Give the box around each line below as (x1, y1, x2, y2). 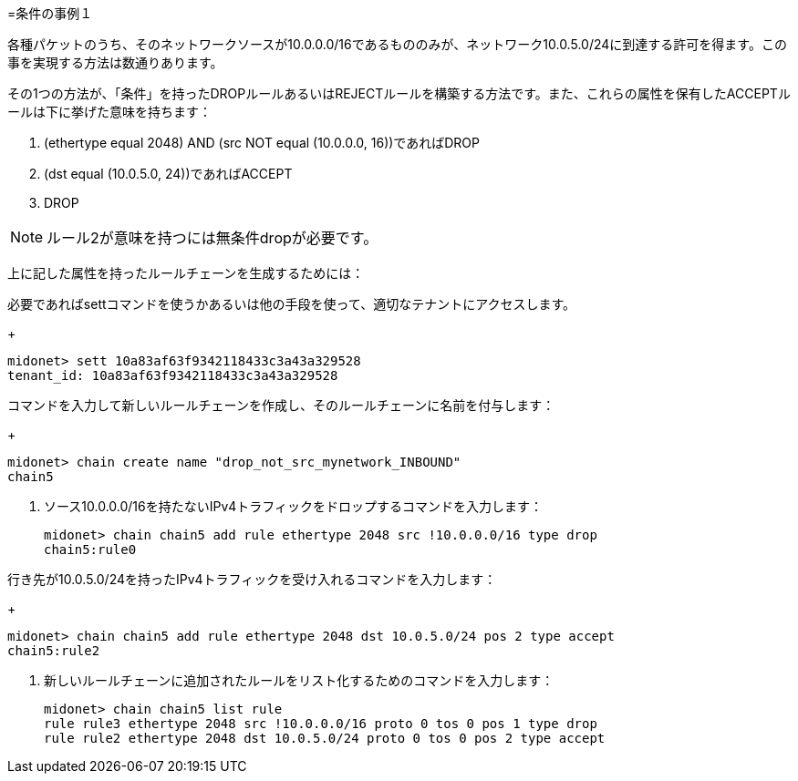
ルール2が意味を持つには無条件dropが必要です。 (47, 229, 378, 247)
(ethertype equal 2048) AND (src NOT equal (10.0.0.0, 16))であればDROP (44, 135, 480, 150)
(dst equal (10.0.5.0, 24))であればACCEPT (44, 166, 293, 181)
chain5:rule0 (44, 542, 137, 557)
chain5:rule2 (7, 643, 100, 658)
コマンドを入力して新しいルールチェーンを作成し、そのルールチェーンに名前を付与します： (7, 397, 555, 413)
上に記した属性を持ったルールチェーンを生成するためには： (7, 265, 365, 281)
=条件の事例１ (7, 5, 93, 21)
